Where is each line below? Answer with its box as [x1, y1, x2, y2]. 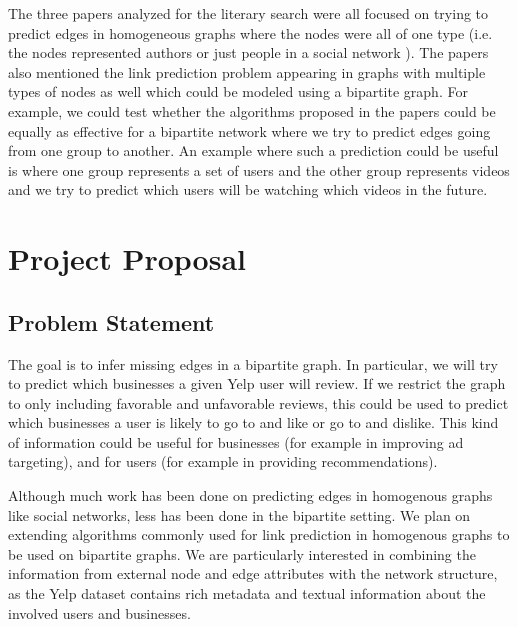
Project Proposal [8, 238, 246, 279]
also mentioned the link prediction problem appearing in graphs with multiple [8, 61, 486, 82]
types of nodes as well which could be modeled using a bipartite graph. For [8, 81, 468, 102]
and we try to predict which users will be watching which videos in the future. [8, 179, 488, 200]
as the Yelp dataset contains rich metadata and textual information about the [8, 583, 486, 604]
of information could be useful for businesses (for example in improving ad [8, 431, 464, 452]
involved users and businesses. [8, 602, 191, 623]
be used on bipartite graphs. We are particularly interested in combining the [8, 543, 476, 564]
